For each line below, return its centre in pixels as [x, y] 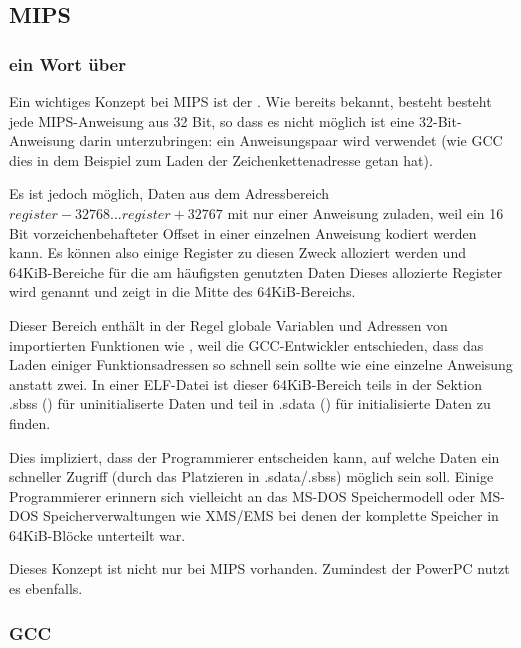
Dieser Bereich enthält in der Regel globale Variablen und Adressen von [228, 324]
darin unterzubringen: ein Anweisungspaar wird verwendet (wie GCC [291, 140]
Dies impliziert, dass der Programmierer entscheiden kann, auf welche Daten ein [254, 456]
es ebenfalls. [46, 588]
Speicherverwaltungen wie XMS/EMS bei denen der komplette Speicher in [271, 515]
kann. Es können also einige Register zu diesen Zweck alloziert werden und [237, 252]
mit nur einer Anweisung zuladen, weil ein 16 [365, 212]
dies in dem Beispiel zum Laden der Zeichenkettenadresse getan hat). [221, 159]
